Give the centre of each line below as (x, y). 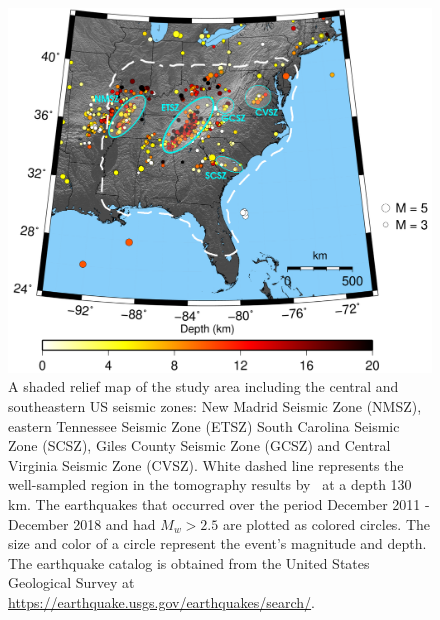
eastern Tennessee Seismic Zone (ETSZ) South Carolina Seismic (204, 425)
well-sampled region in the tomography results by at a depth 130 (210, 484)
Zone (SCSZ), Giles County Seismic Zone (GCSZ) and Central (199, 445)
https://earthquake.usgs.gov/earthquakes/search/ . (161, 601)
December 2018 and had (82, 523)
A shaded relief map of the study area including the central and (203, 386)
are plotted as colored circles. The (326, 523)
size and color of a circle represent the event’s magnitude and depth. (217, 543)
